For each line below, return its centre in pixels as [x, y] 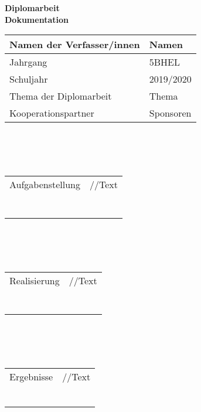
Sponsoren [170, 113]
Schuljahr [29, 79]
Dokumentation [37, 19]
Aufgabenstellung [45, 184]
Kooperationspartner [52, 113]
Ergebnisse [31, 376]
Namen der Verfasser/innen [75, 45]
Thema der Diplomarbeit [61, 96]
